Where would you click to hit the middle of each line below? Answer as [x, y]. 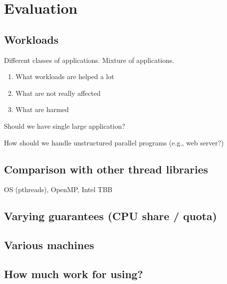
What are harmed [42, 109]
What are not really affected [58, 93]
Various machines [49, 245]
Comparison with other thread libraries [106, 169]
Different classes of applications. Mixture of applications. [89, 60]
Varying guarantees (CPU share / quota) [111, 216]
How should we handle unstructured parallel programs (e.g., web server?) [114, 142]
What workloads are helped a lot [65, 76]
